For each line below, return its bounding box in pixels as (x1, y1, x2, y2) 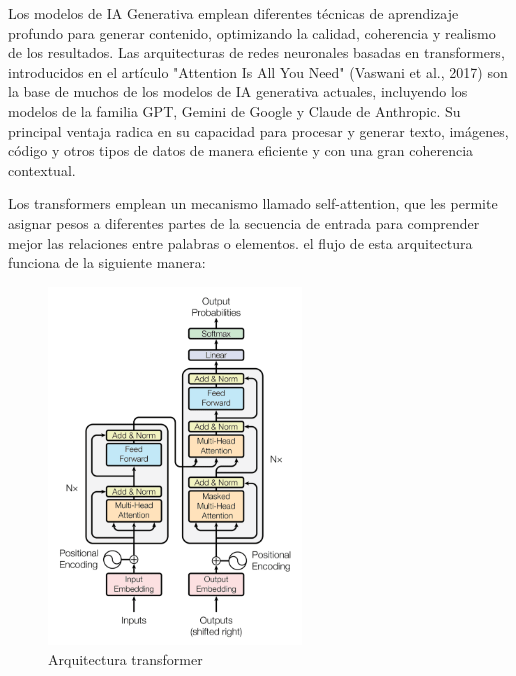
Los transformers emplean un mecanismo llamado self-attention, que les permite (8, 193, 498, 214)
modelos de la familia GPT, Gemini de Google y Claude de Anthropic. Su (8, 100, 461, 121)
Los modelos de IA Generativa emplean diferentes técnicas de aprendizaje (8, 3, 459, 23)
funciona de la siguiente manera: (8, 252, 206, 273)
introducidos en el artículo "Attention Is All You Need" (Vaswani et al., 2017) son (8, 61, 508, 82)
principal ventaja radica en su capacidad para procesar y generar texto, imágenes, (8, 120, 509, 141)
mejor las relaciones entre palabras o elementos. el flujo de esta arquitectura (8, 232, 473, 253)
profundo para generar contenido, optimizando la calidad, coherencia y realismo (8, 22, 496, 43)
